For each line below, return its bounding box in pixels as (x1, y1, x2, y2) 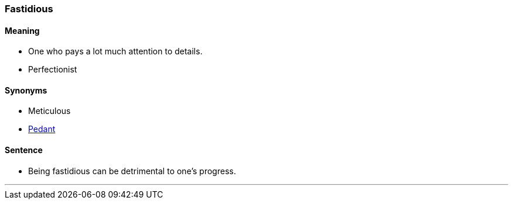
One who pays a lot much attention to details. (28, 46, 203, 57)
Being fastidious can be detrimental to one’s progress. (28, 165, 236, 176)
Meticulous (28, 106, 71, 116)
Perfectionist (28, 64, 77, 75)
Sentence (5, 145, 43, 155)
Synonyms (5, 85, 47, 95)
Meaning (5, 25, 40, 36)
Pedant (28, 124, 56, 134)
